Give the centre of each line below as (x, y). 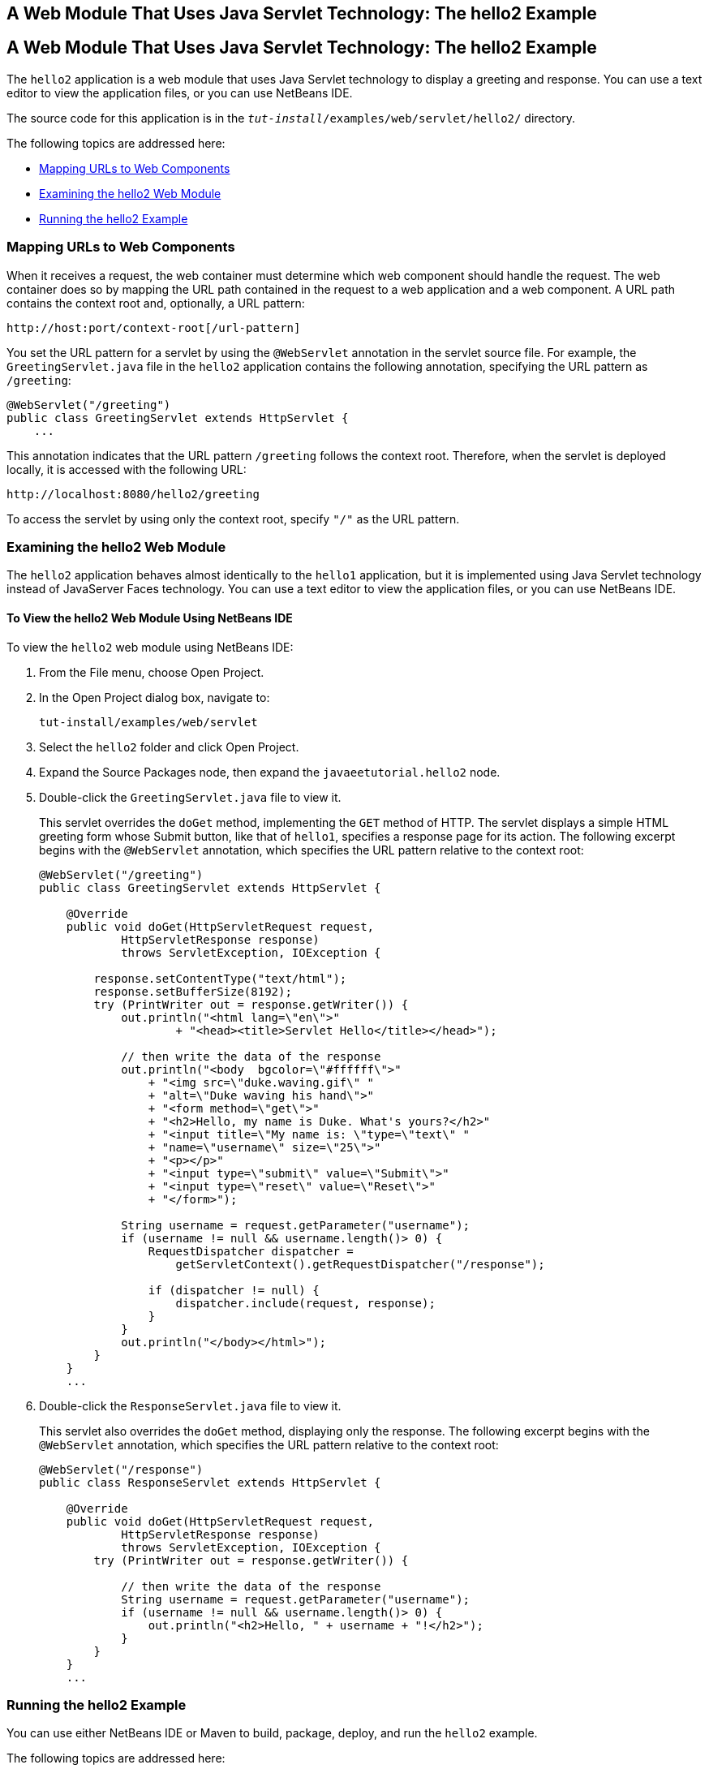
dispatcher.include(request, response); (305, 1303)
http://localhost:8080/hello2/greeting (133, 494)
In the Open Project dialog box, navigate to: (155, 697)
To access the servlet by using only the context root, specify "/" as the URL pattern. (233, 519)
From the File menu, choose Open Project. (152, 672)
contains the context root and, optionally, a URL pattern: (156, 303)
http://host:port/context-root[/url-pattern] (154, 327)
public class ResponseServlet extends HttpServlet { (210, 1482)
